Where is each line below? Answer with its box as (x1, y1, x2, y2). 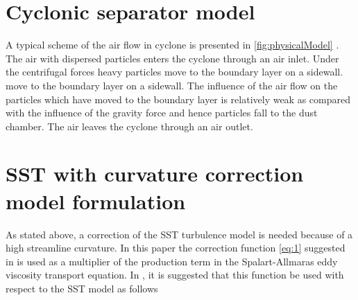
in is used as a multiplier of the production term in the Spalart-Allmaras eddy (6, 254, 338, 268)
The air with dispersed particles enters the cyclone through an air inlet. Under (6, 51, 339, 65)
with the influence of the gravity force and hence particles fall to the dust (6, 105, 318, 120)
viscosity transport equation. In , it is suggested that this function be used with (6, 267, 344, 282)
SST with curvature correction (6, 159, 304, 188)
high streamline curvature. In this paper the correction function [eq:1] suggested (6, 240, 346, 255)
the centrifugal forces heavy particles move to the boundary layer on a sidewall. (6, 64, 343, 79)
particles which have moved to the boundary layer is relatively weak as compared (6, 91, 350, 106)
